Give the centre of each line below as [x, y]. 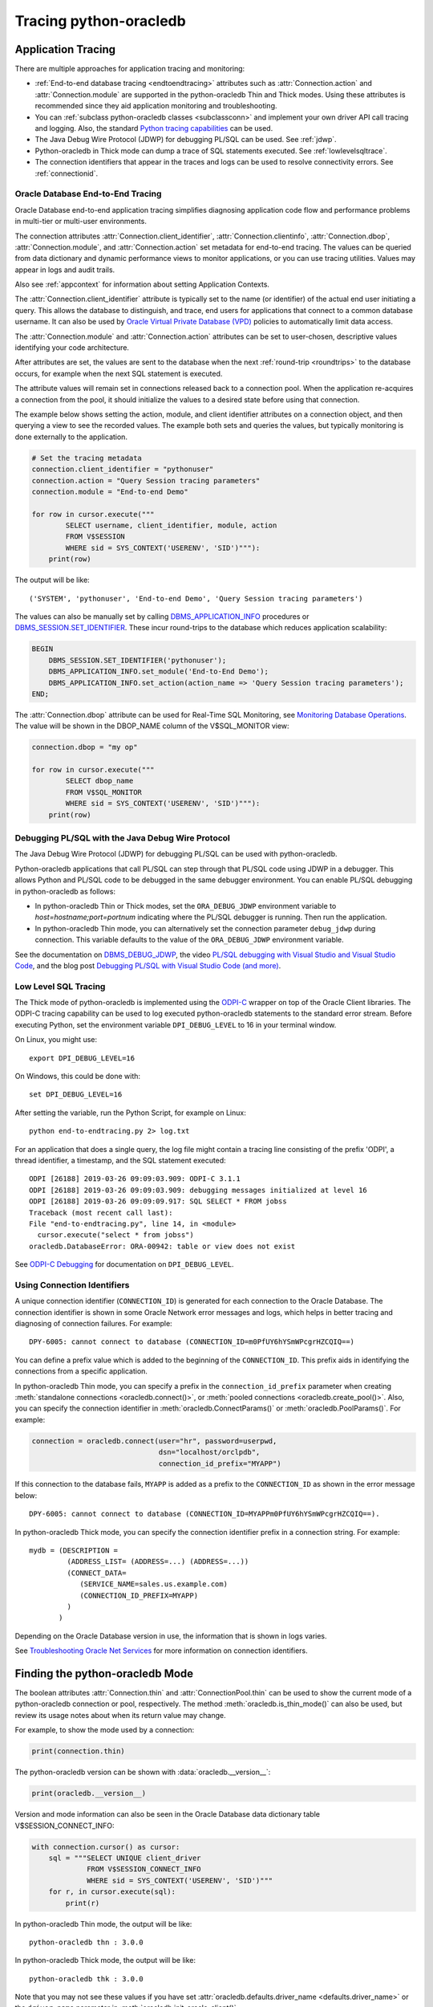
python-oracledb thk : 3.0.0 [86, 1979]
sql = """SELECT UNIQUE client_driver [125, 1858]
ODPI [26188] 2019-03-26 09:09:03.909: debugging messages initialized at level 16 [198, 1190]
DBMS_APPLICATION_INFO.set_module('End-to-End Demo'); [158, 672]
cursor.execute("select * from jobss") [115, 1235]
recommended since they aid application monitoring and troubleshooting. [156, 106]
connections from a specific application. [81, 1371]
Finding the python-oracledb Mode [104, 1673]
